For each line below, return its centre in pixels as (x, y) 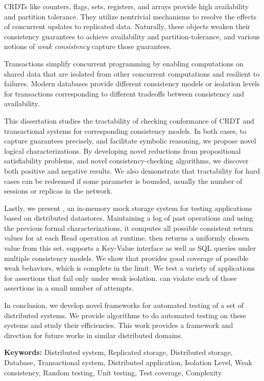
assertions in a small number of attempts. (69, 288)
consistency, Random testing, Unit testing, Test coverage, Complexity (113, 372)
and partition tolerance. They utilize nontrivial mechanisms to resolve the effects (130, 16)
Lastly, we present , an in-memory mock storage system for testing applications (128, 208)
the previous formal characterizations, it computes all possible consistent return (129, 228)
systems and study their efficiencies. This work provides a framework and (119, 325)
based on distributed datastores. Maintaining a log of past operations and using (129, 218)
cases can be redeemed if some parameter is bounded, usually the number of (123, 181)
